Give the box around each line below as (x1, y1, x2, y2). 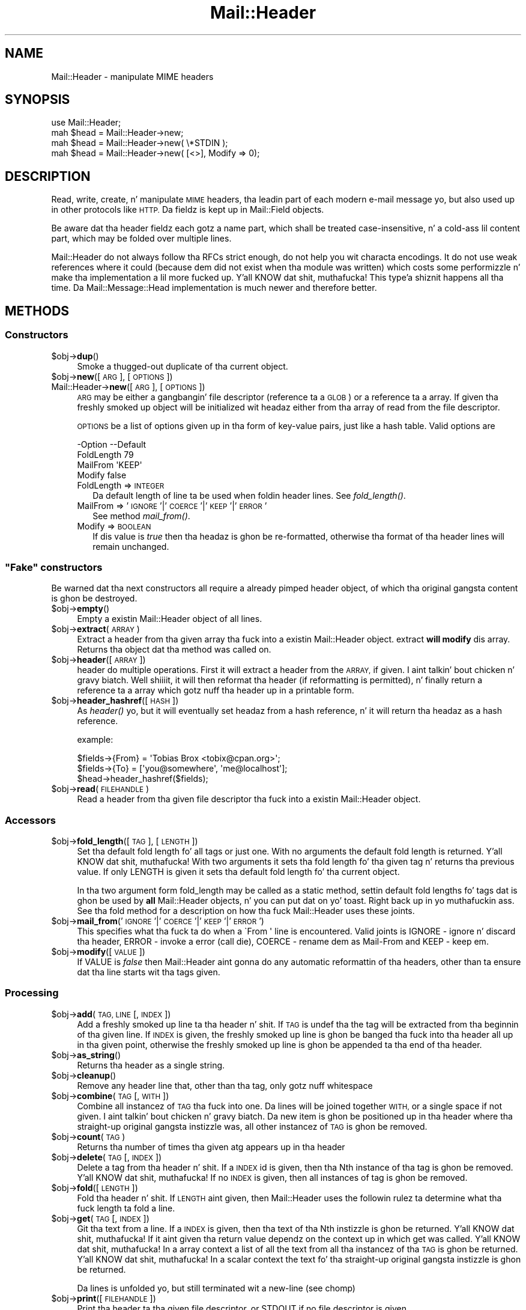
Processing (5, 987, 59, 999)
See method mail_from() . (92, 510, 190, 521)
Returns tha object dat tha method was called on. (77, 644, 271, 655)
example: (77, 734, 113, 745)
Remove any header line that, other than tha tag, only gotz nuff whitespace (77, 1080, 373, 1091)
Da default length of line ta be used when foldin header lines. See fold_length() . (92, 490, 406, 501)
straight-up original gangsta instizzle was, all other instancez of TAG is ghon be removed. (77, 1121, 428, 1132)
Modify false (77, 469, 127, 480)
